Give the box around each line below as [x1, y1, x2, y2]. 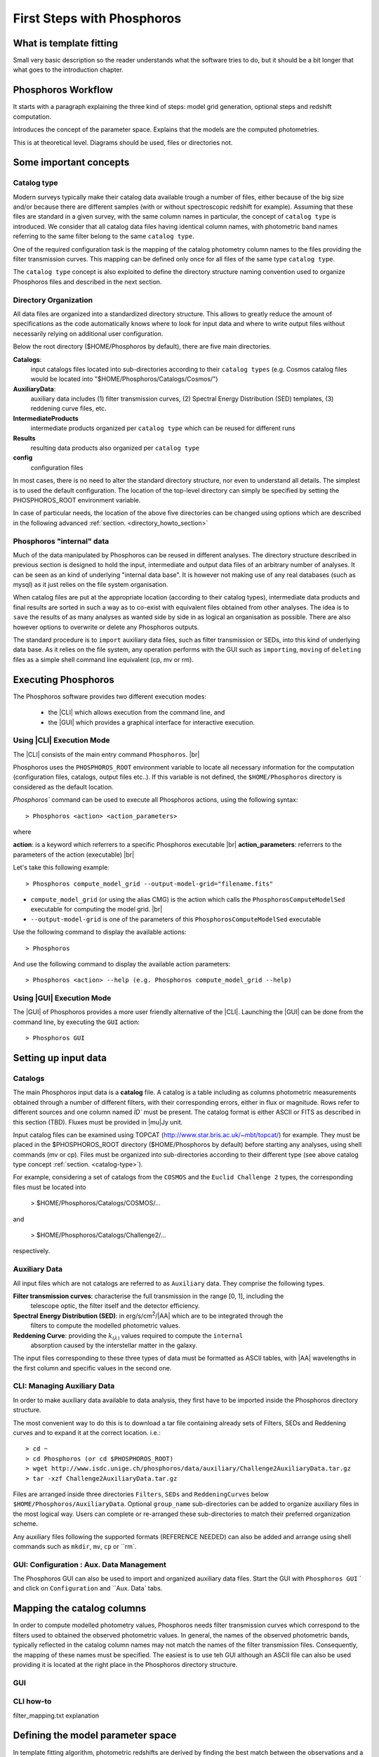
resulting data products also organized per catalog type [30, 443, 200, 453]
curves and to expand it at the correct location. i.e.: [13, 1429, 161, 1437]
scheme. [13, 1519, 39, 1528]
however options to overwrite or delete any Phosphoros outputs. [13, 623, 199, 631]
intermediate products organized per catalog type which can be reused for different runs [30, 424, 295, 432]
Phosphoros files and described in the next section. [13, 278, 162, 286]
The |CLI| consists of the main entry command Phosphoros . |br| [13, 750, 200, 758]
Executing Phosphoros [13, 673, 115, 685]
